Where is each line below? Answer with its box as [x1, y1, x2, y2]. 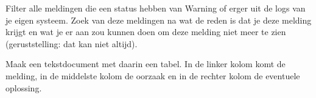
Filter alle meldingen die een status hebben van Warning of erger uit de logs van [5, 2, 306, 14]
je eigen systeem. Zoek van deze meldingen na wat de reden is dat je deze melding [5, 13, 312, 26]
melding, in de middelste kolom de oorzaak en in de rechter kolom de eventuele [5, 69, 300, 82]
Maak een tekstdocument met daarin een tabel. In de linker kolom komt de [5, 57, 286, 70]
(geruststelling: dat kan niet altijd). [5, 37, 138, 50]
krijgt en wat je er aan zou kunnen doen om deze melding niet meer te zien [5, 25, 286, 38]
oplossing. [5, 81, 42, 94]
